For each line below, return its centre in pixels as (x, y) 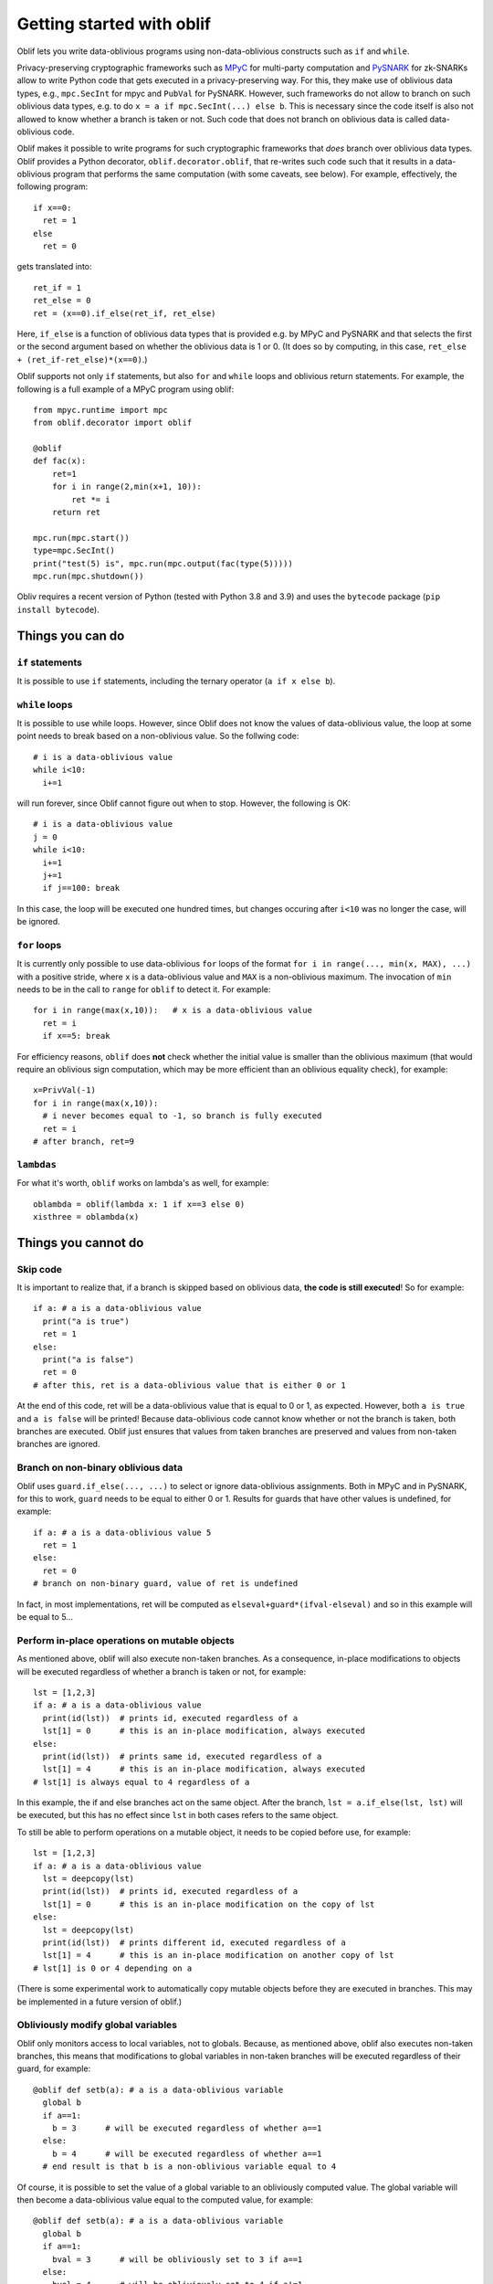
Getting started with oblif (114, 24)
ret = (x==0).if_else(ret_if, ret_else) (125, 313)
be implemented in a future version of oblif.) (100, 2002)
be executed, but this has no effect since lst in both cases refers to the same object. (178, 1815)
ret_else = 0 (62, 301)
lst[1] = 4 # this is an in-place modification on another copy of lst (218, 1956)
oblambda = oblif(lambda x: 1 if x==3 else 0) (139, 1204)
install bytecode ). (58, 609)
